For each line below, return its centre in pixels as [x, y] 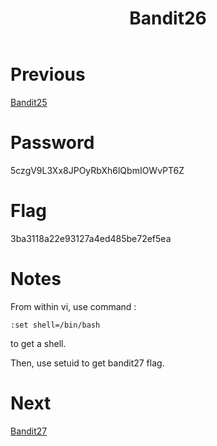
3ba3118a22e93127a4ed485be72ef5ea [91, 238]
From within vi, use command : [73, 306]
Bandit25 [29, 102]
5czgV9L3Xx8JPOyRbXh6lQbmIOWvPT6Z [97, 170]
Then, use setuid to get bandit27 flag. [87, 363]
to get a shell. [38, 343]
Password [52, 143]
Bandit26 [168, 18]
